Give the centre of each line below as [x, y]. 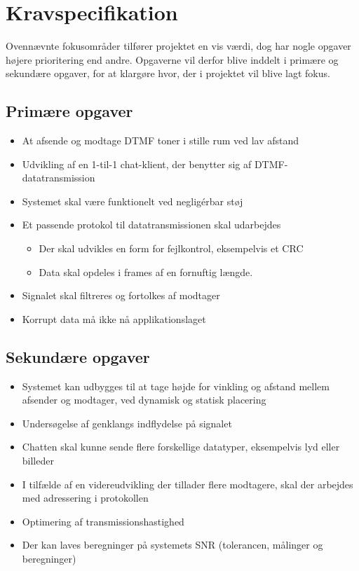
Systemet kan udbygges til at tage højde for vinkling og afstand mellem [176, 386]
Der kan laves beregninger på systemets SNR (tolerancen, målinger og [172, 545]
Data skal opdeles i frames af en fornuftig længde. [146, 271]
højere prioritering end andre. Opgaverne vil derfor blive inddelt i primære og [172, 59]
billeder [38, 461]
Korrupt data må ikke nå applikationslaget [114, 318]
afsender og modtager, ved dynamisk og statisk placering [144, 400]
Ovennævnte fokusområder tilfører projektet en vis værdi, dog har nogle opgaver [178, 46]
